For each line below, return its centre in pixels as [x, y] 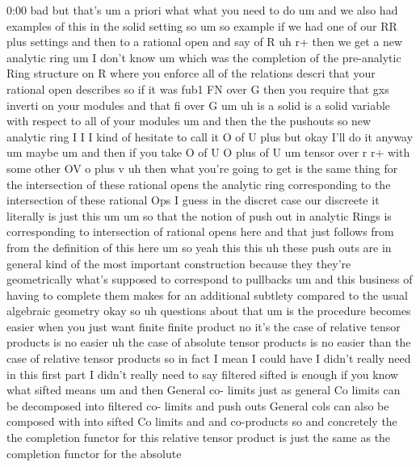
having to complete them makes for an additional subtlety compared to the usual [207, 295]
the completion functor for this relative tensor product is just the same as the [199, 438]
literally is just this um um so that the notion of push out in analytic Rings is [199, 215]
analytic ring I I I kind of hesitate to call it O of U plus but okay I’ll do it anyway [210, 136]
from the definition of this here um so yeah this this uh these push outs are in [199, 247]
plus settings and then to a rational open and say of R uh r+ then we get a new [205, 42]
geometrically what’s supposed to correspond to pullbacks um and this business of [210, 279]
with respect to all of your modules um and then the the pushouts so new [189, 121]
